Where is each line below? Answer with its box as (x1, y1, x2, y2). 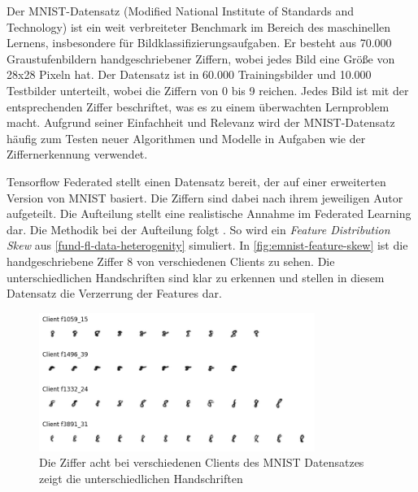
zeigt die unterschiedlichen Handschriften (39, 469, 243, 486)
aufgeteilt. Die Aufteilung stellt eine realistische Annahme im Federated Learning (7, 205, 411, 222)
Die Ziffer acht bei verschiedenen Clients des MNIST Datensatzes (39, 454, 364, 471)
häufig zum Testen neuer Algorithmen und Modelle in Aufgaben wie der (7, 129, 366, 146)
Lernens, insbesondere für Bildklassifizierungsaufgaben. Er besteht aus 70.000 (7, 34, 392, 51)
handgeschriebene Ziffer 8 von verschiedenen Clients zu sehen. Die (7, 252, 335, 269)
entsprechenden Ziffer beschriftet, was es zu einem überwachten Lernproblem (7, 98, 390, 115)
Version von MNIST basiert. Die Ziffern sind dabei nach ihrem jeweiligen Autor (7, 189, 403, 206)
